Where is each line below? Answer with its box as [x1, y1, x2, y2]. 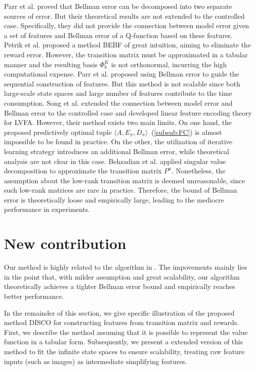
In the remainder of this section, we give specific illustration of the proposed [4, 307, 235, 318]
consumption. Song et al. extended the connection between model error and [4, 97, 233, 108]
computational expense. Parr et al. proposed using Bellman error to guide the [4, 69, 239, 79]
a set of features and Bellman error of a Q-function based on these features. [4, 30, 233, 40]
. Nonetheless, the [171, 165, 225, 176]
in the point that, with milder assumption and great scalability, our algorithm [4, 271, 240, 282]
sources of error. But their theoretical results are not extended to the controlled [4, 10, 245, 21]
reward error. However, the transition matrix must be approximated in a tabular [4, 49, 248, 59]
